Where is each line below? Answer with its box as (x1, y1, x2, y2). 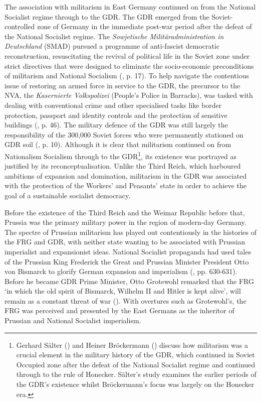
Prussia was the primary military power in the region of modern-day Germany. (5, 217, 246, 227)
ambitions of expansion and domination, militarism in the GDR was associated (5, 170, 247, 181)
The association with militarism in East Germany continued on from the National (5, 2, 256, 12)
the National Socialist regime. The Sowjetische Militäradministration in (5, 31, 224, 41)
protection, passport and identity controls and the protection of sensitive (5, 109, 227, 120)
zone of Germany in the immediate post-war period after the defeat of (37, 21, 252, 32)
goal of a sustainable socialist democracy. (5, 190, 131, 200)
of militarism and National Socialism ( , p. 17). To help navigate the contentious (5, 70, 249, 81)
